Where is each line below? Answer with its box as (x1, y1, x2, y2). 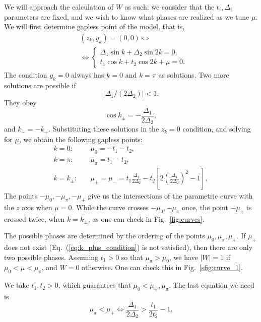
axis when (22, 202, 52, 212)
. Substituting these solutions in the (48, 123, 159, 134)
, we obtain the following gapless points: (19, 134, 143, 144)
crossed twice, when (4, 213, 65, 224)
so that (121, 251, 143, 262)
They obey (4, 97, 37, 108)
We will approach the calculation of (4, 2, 114, 12)
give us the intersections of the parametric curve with (88, 190, 253, 201)
